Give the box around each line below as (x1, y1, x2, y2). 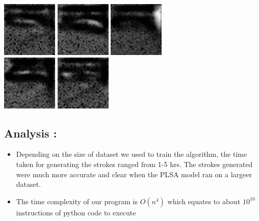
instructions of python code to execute (16, 207, 136, 217)
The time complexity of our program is (16, 196, 138, 206)
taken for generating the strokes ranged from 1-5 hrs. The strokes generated (16, 158, 253, 169)
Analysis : (4, 125, 57, 141)
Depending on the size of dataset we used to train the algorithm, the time (16, 149, 247, 159)
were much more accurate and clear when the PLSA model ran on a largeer (16, 169, 252, 179)
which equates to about (167, 196, 241, 206)
